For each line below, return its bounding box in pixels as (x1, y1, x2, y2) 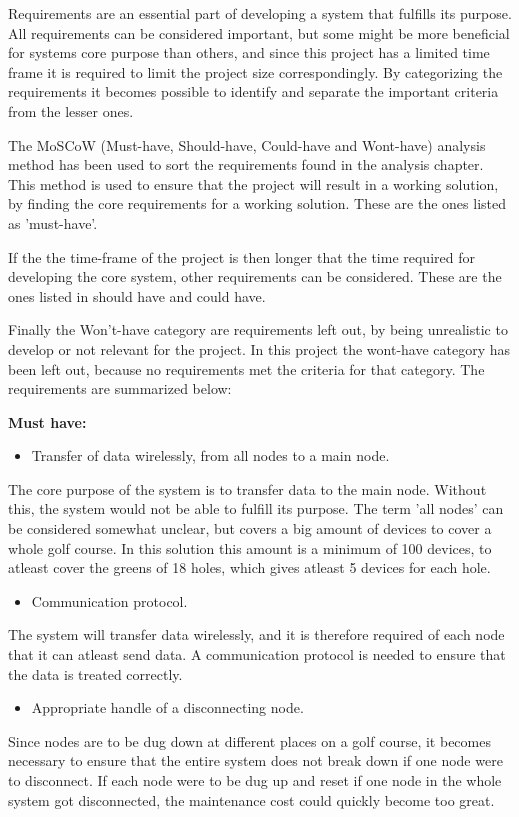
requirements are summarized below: (8, 378, 232, 399)
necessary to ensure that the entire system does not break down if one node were (8, 750, 503, 771)
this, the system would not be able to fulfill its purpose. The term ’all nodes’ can (8, 498, 504, 519)
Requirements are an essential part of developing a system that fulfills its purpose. (8, 3, 512, 23)
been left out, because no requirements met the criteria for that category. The (8, 358, 485, 379)
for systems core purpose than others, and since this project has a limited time (8, 42, 490, 63)
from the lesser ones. (8, 100, 134, 121)
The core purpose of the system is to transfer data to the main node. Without (8, 478, 487, 499)
